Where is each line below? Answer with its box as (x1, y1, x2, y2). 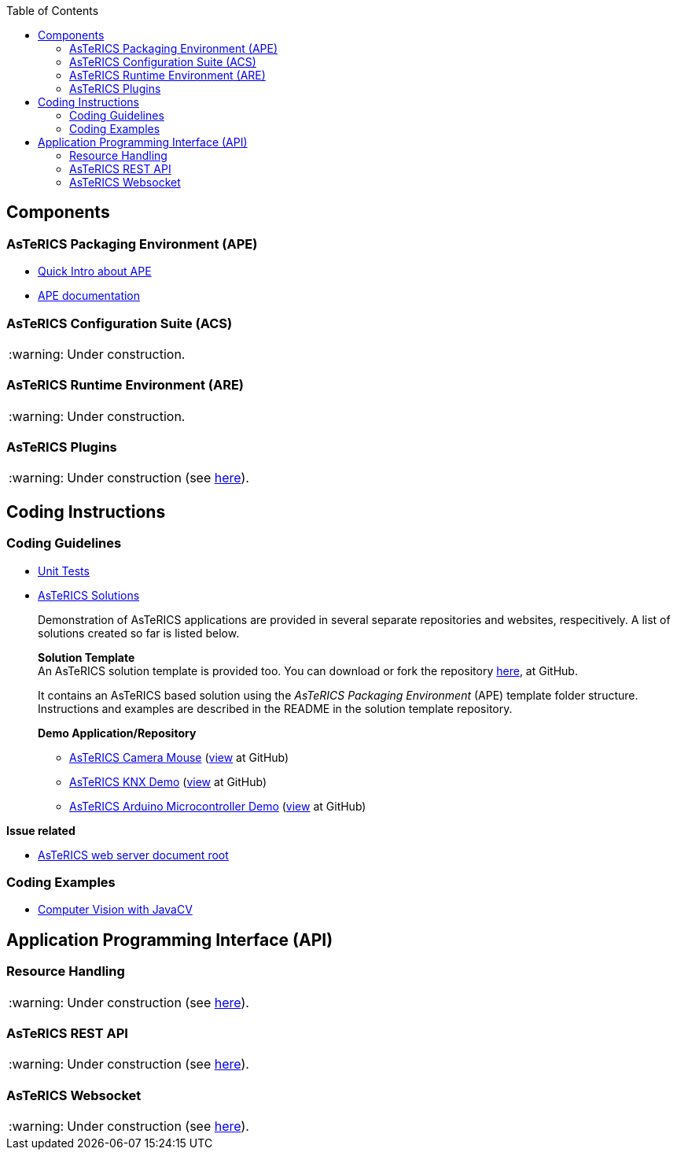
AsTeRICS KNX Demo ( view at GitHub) (69, 774, 267, 789)
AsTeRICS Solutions (38, 588, 140, 602)
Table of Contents (6, 4, 99, 17)
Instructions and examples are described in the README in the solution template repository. (38, 701, 513, 715)
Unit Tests (38, 563, 90, 578)
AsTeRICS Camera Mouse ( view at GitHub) (69, 750, 289, 764)
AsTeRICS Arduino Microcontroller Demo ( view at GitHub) (69, 799, 366, 813)
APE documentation (38, 289, 141, 303)
